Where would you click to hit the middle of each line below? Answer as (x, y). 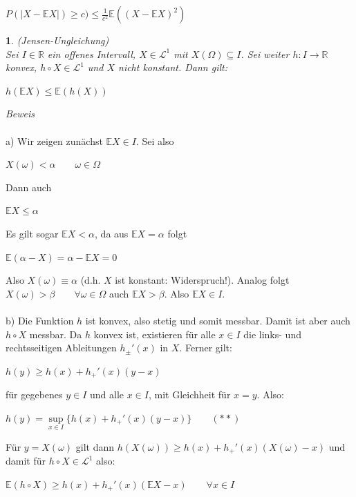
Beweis (20, 114)
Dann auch (29, 187)
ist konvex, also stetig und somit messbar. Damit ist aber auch (218, 320)
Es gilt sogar (32, 233)
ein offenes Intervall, (92, 53)
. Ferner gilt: (206, 348)
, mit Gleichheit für (190, 394)
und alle (107, 394)
